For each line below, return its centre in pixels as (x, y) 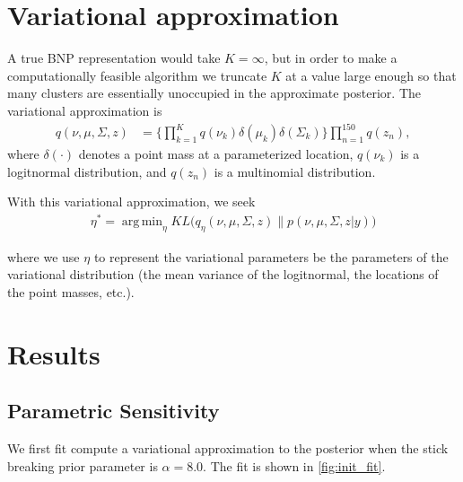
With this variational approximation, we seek (131, 202)
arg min (142, 221)
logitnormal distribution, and (87, 171)
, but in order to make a (331, 58)
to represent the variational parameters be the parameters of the (271, 256)
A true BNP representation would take (114, 58)
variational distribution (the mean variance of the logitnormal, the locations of (223, 274)
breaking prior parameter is (83, 465)
